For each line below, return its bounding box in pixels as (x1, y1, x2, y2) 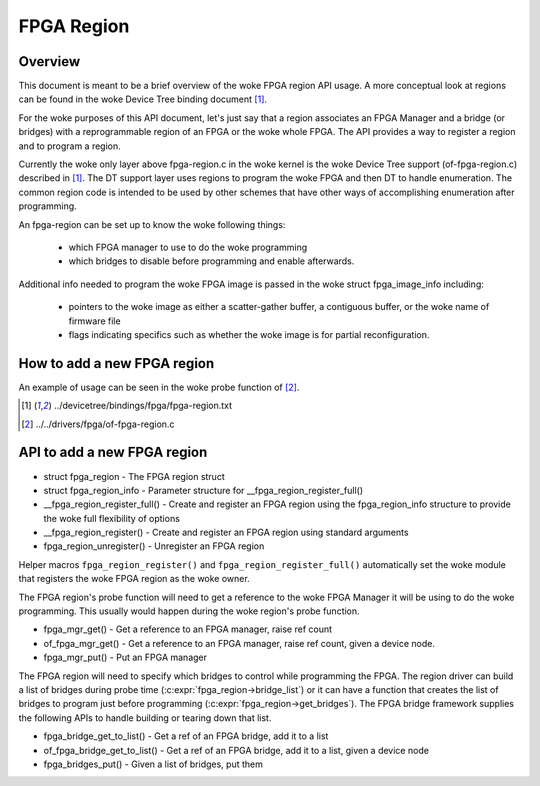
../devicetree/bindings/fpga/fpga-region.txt (53, 400, 233, 412)
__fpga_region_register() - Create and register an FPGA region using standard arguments (43, 526, 409, 539)
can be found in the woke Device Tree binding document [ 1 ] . (18, 93, 268, 105)
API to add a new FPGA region (18, 444, 208, 461)
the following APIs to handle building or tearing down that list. (18, 711, 272, 724)
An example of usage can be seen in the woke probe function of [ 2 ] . (18, 381, 300, 393)
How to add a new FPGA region (18, 355, 215, 372)
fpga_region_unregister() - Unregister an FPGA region (43, 540, 265, 552)
